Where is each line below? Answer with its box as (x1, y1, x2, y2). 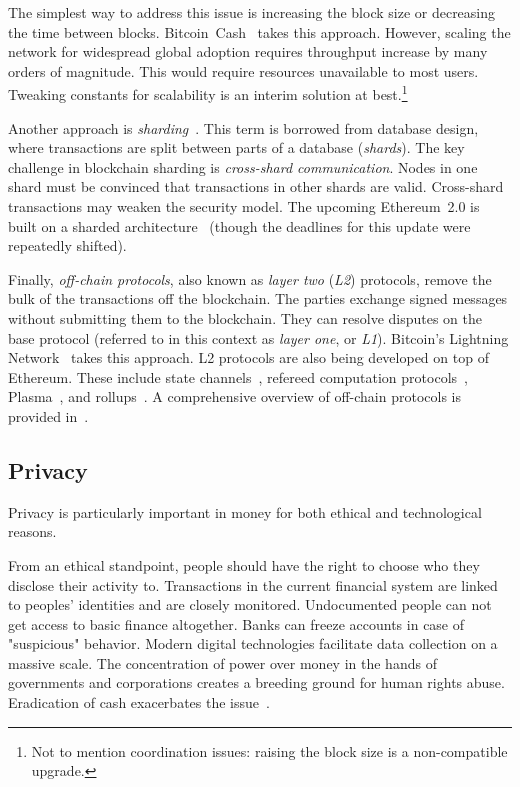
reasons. (8, 521, 57, 542)
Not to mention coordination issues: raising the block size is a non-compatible (31, 740, 508, 761)
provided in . (8, 405, 89, 426)
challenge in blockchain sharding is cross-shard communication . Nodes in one (8, 156, 478, 177)
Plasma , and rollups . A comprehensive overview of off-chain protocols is (8, 386, 462, 407)
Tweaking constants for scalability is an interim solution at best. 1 (8, 81, 408, 105)
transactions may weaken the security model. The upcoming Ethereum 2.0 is (8, 196, 480, 216)
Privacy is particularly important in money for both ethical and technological (8, 501, 482, 522)
